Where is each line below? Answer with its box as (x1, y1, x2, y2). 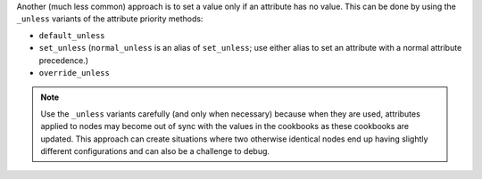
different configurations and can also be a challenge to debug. (40, 145, 270, 156)
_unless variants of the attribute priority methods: (16, 13, 204, 24)
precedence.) (38, 54, 89, 66)
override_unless (38, 68, 111, 77)
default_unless (38, 30, 106, 40)
